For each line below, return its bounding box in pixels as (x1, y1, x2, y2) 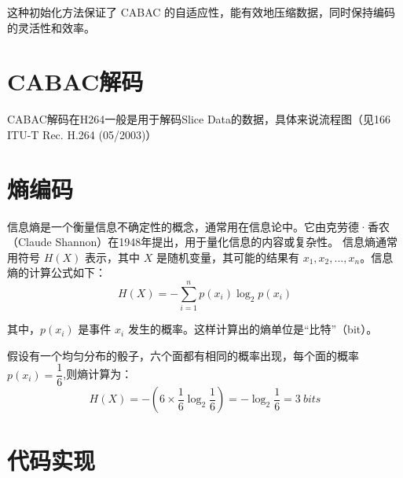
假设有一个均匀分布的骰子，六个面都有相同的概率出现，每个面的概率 (7, 347, 359, 363)
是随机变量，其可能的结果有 (156, 248, 299, 265)
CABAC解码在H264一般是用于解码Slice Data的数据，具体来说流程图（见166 (7, 111, 391, 127)
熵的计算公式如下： (7, 264, 106, 281)
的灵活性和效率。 (7, 19, 95, 35)
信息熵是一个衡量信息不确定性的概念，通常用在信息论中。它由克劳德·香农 (7, 218, 390, 234)
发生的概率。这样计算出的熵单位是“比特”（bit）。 (127, 321, 378, 337)
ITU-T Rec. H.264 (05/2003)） (7, 126, 157, 142)
